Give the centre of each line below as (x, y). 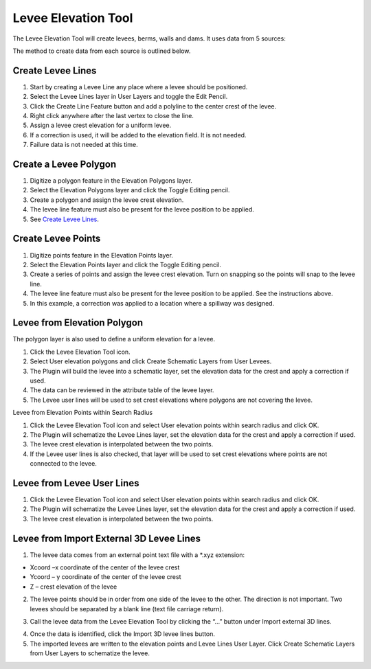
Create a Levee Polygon (65, 164)
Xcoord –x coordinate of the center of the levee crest (105, 567)
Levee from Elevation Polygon (78, 323)
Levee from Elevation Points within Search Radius (83, 413)
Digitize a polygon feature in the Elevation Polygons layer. (111, 181)
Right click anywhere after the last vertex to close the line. (112, 116)
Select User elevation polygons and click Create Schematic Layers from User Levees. (151, 361)
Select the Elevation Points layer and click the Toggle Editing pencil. (125, 264)
